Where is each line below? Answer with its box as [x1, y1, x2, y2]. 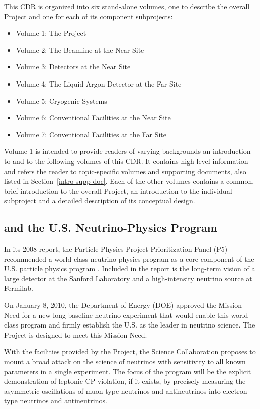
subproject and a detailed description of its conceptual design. [4, 195, 195, 206]
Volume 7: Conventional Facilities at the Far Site [16, 129, 166, 139]
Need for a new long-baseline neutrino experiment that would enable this [4, 309, 229, 320]
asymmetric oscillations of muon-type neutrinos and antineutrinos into [4, 385, 221, 396]
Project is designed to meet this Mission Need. [4, 329, 147, 340]
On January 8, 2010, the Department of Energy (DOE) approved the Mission [4, 300, 242, 310]
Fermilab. [4, 283, 33, 293]
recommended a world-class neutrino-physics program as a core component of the [4, 253, 254, 264]
